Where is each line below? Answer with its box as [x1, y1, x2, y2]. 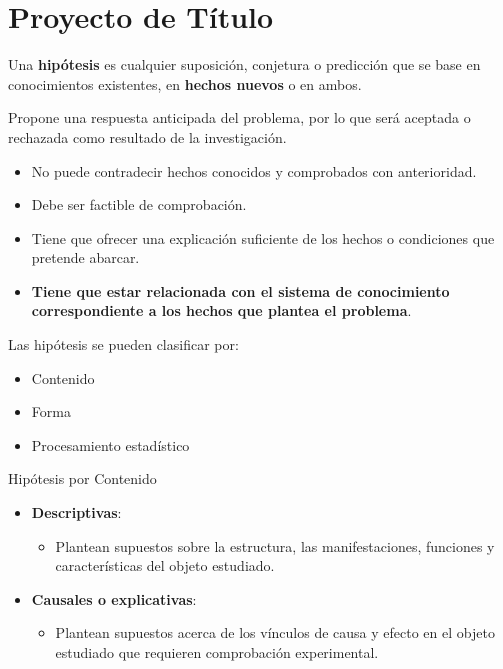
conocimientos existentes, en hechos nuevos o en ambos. [8, 73, 362, 94]
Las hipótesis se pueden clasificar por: [8, 334, 239, 355]
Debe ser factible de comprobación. [31, 194, 247, 215]
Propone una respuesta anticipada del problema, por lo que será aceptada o [8, 107, 471, 128]
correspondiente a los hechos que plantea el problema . [31, 300, 412, 321]
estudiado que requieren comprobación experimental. [55, 642, 379, 662]
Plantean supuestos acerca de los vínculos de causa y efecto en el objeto [55, 622, 495, 643]
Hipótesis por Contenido [8, 468, 157, 489]
